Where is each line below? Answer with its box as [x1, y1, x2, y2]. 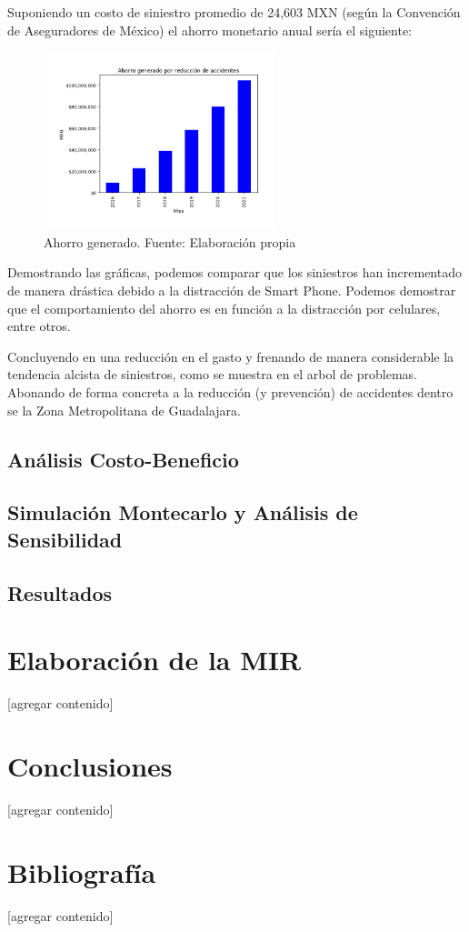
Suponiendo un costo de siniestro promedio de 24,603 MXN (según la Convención [7, 3, 461, 21]
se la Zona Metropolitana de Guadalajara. [7, 400, 241, 419]
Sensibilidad [7, 525, 123, 553]
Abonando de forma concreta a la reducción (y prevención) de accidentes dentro [7, 383, 454, 402]
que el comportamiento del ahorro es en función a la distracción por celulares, [7, 298, 441, 317]
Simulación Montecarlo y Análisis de [7, 498, 358, 526]
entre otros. [7, 316, 71, 336]
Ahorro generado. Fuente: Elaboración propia [44, 232, 296, 251]
